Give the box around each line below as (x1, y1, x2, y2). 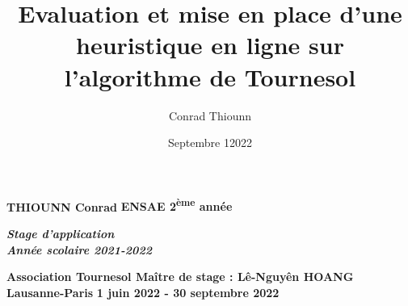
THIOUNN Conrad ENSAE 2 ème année (6, 195, 233, 215)
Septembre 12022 (168, 134, 252, 151)
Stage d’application (6, 224, 115, 241)
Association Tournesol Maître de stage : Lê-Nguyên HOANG (6, 268, 354, 285)
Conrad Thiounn (169, 107, 251, 124)
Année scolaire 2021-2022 (6, 241, 152, 258)
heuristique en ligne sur (76, 28, 344, 61)
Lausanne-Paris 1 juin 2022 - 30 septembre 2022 (6, 283, 280, 300)
